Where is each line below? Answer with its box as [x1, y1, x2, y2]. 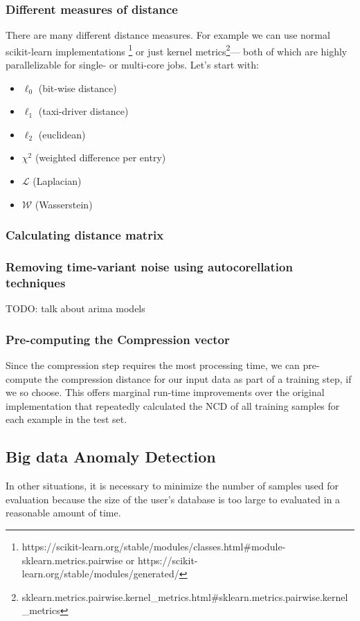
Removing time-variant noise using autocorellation [6, 258, 293, 275]
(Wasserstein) [35, 197, 93, 211]
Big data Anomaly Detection [6, 446, 216, 467]
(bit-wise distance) [38, 80, 117, 95]
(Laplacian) [33, 174, 82, 188]
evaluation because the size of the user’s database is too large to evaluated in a [6, 492, 341, 506]
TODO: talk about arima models [6, 301, 145, 316]
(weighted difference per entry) [35, 150, 166, 165]
